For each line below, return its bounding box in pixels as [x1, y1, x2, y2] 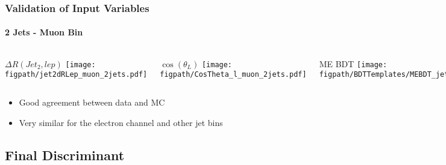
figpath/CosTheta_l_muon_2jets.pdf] [160, 70, 307, 79]
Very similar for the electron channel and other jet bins [19, 116, 223, 128]
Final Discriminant [5, 145, 125, 164]
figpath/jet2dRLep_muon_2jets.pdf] [5, 70, 148, 79]
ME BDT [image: [319, 57, 388, 70]
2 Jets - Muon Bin [5, 26, 83, 38]
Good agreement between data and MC [19, 95, 165, 108]
